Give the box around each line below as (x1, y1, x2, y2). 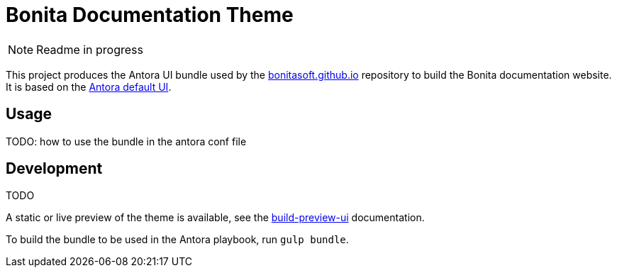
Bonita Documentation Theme (6, 3, 294, 27)
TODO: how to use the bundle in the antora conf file (6, 135, 247, 147)
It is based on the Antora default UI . (6, 80, 172, 93)
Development (6, 160, 103, 178)
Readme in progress (36, 42, 143, 57)
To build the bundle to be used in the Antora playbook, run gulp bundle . (6, 233, 349, 246)
